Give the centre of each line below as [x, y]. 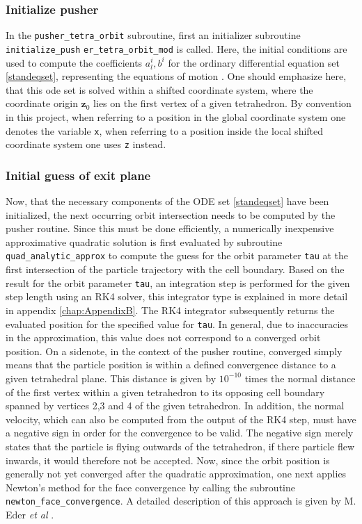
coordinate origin [42, 103]
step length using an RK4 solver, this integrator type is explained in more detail [177, 296]
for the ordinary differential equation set [254, 62]
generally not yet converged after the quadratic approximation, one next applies [176, 474]
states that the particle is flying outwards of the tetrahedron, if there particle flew [180, 446]
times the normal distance [300, 378]
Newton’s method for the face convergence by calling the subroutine [150, 487]
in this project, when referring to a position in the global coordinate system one [176, 116]
